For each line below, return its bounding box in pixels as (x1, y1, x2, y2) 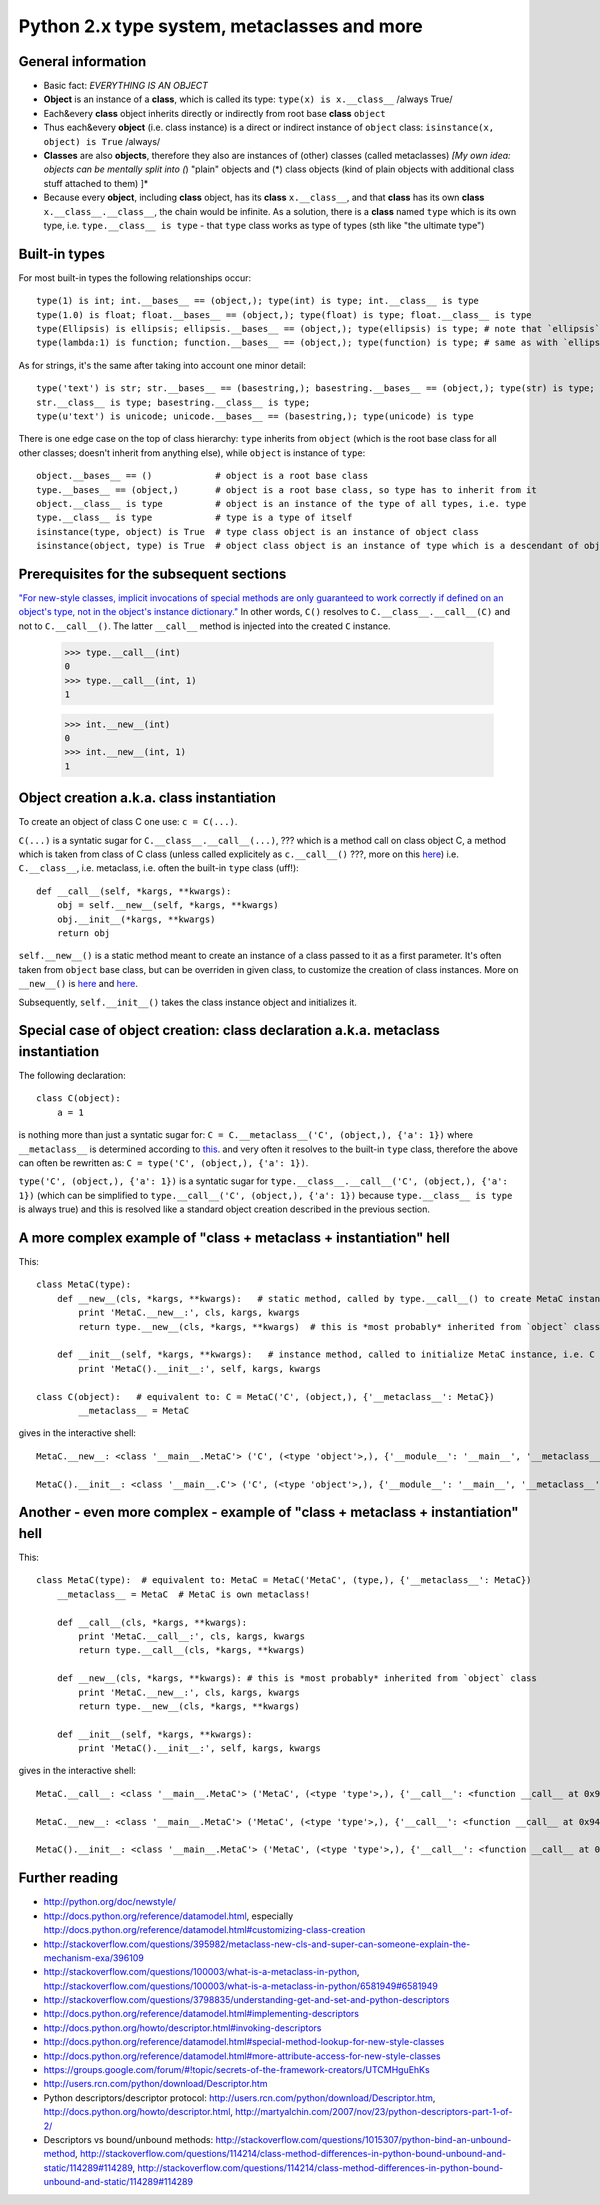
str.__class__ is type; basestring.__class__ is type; (36, 396, 311, 408)
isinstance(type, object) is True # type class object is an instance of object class (36, 526, 480, 537)
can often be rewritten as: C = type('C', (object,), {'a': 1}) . (18, 1156, 309, 1169)
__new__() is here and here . (18, 978, 139, 990)
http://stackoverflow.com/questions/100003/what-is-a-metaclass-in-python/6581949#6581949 (43, 1980, 439, 1992)
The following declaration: (18, 1070, 126, 1082)
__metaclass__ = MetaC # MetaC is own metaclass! (56, 1588, 311, 1600)
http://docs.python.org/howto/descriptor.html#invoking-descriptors (43, 2021, 322, 2034)
